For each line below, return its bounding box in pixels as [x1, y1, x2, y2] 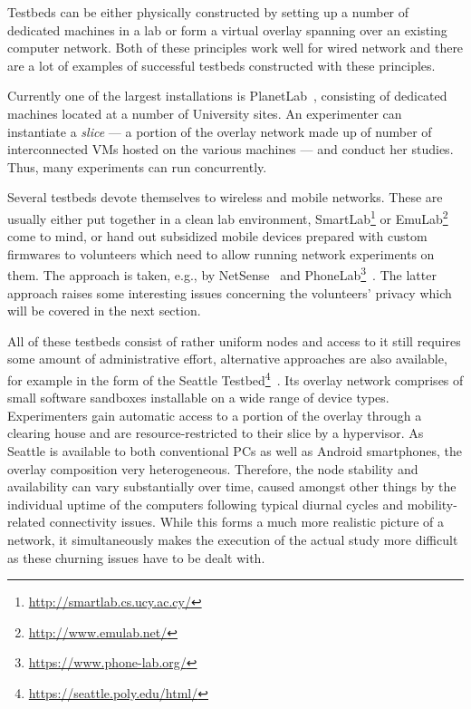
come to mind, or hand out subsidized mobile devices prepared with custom [7, 227, 428, 246]
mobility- [407, 494, 457, 513]
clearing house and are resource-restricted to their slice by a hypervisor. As [7, 423, 424, 442]
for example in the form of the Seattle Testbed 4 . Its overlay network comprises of [7, 368, 464, 389]
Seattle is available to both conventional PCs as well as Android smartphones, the [7, 442, 462, 461]
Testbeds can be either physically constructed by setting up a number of [7, 3, 409, 21]
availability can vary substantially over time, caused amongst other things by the [7, 477, 457, 496]
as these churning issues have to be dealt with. [7, 548, 265, 567]
